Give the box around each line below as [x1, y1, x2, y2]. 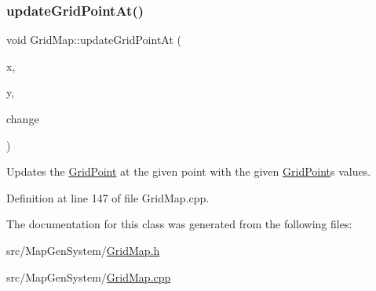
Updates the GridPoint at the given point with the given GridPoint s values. [6, 163, 371, 180]
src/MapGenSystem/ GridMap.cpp [6, 268, 171, 285]
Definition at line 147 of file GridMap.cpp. [6, 189, 210, 206]
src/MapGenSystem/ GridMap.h [6, 242, 160, 258]
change [6, 111, 39, 126]
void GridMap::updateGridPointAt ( [6, 31, 181, 48]
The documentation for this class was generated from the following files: [6, 216, 352, 232]
